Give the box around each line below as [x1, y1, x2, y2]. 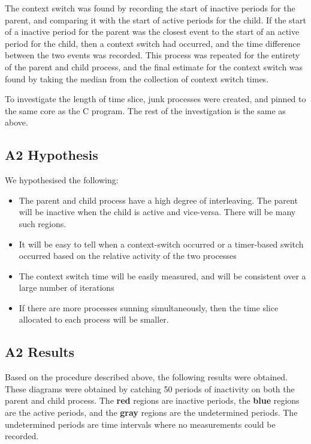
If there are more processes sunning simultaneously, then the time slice [19, 301, 279, 314]
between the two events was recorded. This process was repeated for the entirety [5, 49, 300, 61]
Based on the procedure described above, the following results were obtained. [5, 371, 288, 383]
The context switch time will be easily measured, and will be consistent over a [19, 269, 306, 282]
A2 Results [5, 342, 75, 361]
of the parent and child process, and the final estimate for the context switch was [5, 60, 303, 73]
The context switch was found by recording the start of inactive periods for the [5, 2, 295, 14]
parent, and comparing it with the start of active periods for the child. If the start [5, 13, 306, 26]
